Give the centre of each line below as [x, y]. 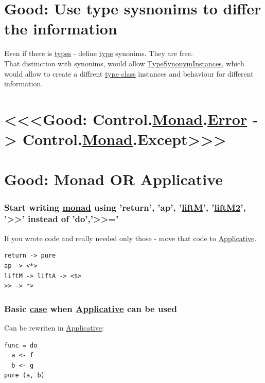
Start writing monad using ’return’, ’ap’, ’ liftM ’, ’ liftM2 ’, [125, 207]
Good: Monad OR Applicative [114, 179]
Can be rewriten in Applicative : [54, 327]
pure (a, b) [24, 376]
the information [61, 29]
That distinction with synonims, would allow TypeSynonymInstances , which [124, 63]
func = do [21, 345]
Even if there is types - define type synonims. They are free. [99, 53]
